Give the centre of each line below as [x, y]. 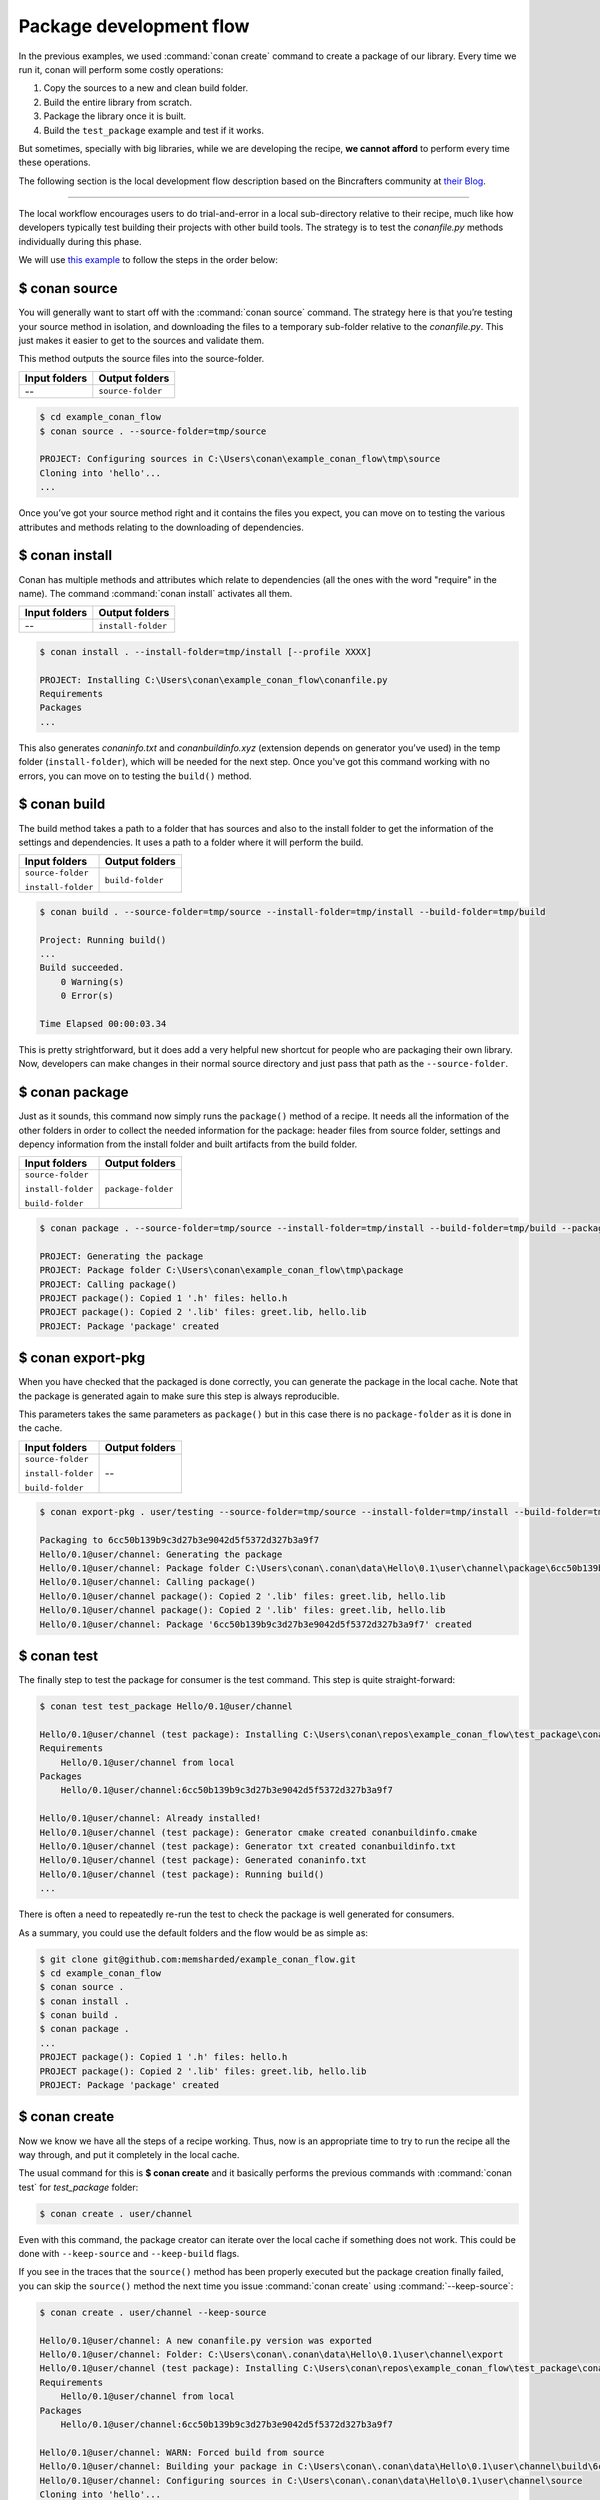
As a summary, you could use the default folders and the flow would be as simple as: [193, 1932]
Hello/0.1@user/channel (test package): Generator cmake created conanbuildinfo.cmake [258, 1832]
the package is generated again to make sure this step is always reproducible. [179, 1396]
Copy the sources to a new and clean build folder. [146, 88]
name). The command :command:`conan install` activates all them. [155, 593]
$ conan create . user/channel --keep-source [153, 2312]
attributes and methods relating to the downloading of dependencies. [161, 527]
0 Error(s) [87, 996]
